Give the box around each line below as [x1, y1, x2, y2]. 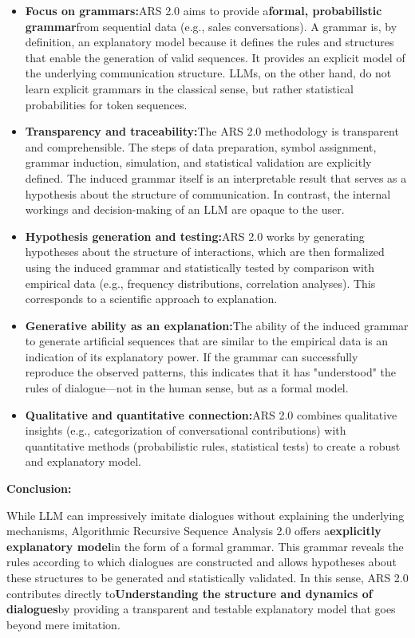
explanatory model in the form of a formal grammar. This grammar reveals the [6, 538, 404, 554]
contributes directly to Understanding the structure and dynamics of [6, 585, 373, 601]
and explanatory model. [25, 453, 141, 470]
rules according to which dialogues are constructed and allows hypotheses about [6, 553, 397, 570]
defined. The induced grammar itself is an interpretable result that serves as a [25, 169, 407, 186]
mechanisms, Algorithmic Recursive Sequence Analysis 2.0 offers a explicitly [6, 522, 381, 539]
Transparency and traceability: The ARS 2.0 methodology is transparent [25, 123, 399, 140]
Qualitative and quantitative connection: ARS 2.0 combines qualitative [25, 406, 397, 423]
